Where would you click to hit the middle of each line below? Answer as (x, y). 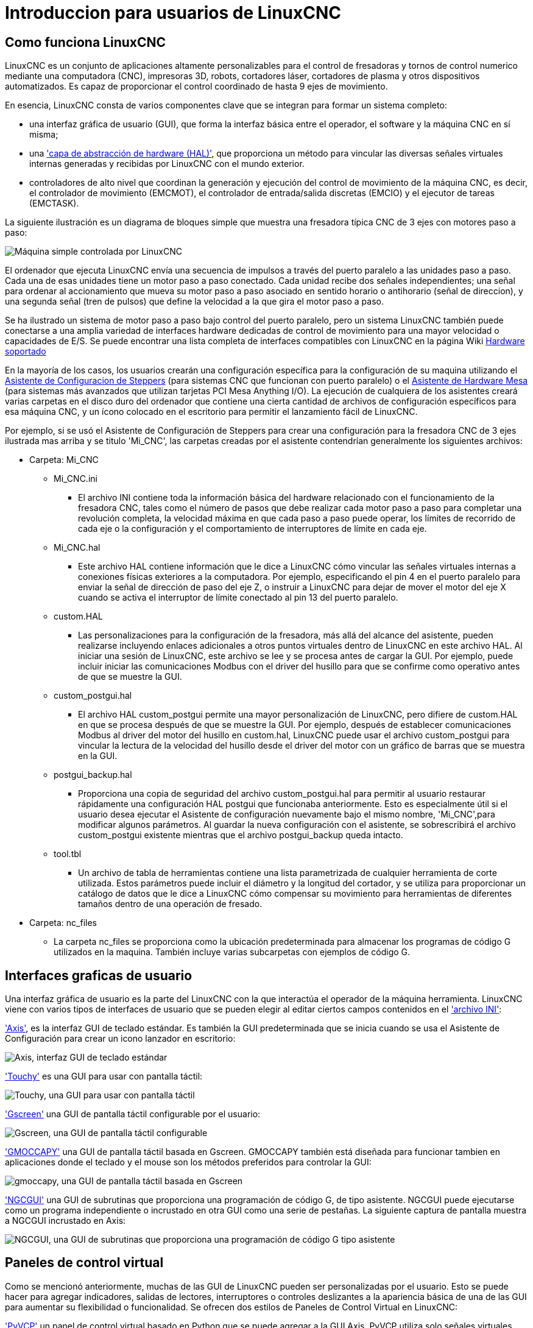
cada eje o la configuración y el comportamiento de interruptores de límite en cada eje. (252, 529)
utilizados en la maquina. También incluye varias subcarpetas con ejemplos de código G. (232, 952)
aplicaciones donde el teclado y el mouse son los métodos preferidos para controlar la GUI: (188, 1162)
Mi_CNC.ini (76, 479)
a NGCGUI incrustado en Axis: (65, 1221)
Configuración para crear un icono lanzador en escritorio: (120, 1039)
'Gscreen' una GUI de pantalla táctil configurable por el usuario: (133, 1114)
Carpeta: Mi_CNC (64, 460)
